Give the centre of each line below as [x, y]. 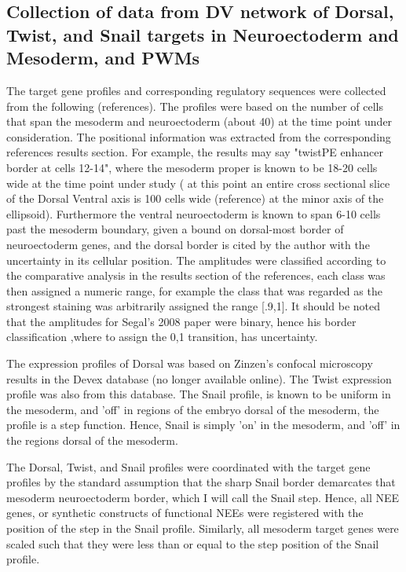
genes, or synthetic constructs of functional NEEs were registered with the [185, 513]
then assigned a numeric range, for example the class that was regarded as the [194, 290]
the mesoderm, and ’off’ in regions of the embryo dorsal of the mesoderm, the [193, 409]
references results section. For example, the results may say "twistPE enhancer [195, 152]
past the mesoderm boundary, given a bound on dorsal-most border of [175, 229]
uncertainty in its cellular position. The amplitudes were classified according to [196, 260]
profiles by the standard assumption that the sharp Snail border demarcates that [201, 482]
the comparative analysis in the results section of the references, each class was [196, 275]
